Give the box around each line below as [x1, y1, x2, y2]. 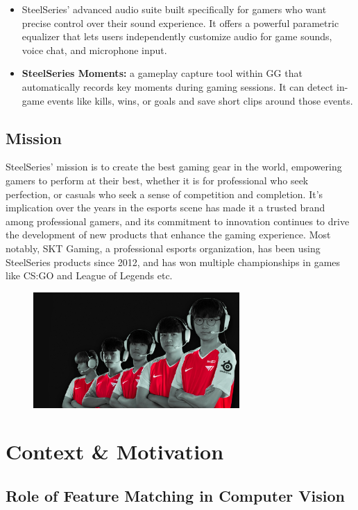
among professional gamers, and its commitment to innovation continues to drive [6, 213, 350, 228]
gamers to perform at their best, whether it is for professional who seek [6, 173, 309, 187]
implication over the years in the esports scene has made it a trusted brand [6, 200, 325, 215]
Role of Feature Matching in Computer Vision [6, 485, 345, 506]
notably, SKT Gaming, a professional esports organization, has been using [6, 240, 321, 255]
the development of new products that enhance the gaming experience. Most [6, 227, 331, 242]
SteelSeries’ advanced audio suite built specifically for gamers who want [22, 2, 327, 16]
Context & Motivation [6, 437, 224, 466]
